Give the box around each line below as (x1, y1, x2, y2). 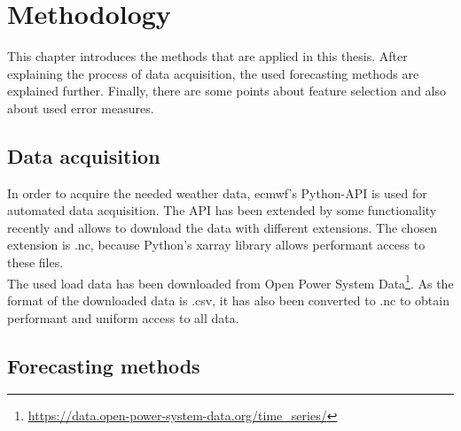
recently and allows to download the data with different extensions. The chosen (7, 218, 437, 236)
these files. (7, 253, 64, 272)
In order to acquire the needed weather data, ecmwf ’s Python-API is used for (7, 183, 427, 202)
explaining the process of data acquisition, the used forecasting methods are (7, 64, 419, 82)
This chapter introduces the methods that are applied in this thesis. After (7, 47, 408, 65)
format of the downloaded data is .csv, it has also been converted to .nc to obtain (7, 290, 449, 309)
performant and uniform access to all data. (7, 308, 239, 327)
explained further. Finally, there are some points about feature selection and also (7, 81, 447, 100)
